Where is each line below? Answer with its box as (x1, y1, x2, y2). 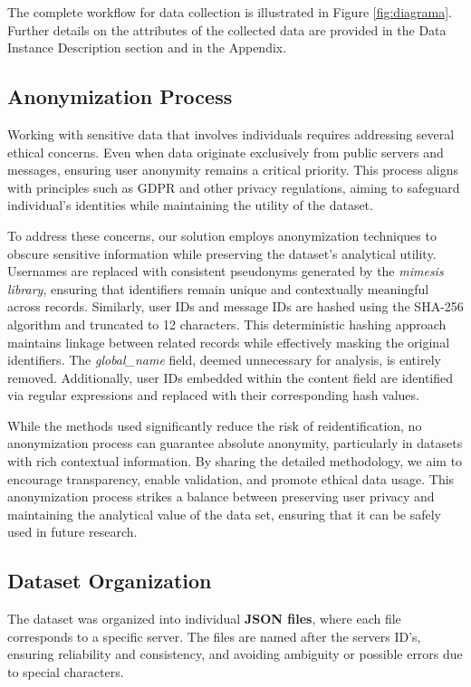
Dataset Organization (7, 567, 212, 595)
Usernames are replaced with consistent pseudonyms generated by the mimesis (7, 262, 444, 281)
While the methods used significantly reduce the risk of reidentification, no (7, 415, 422, 434)
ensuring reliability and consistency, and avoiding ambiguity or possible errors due (7, 644, 463, 663)
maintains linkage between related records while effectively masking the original (7, 332, 450, 351)
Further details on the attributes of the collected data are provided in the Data (7, 20, 447, 39)
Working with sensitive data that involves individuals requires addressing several (7, 124, 455, 143)
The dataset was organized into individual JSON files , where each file (7, 609, 401, 628)
